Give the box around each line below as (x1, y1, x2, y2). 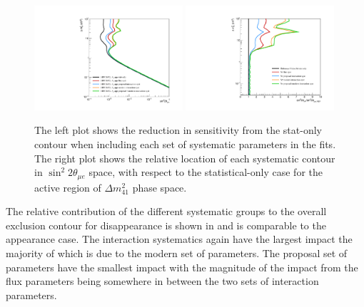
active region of (34, 179, 101, 194)
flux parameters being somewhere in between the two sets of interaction (6, 274, 319, 288)
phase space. (132, 179, 187, 194)
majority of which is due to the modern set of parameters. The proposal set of (6, 246, 348, 261)
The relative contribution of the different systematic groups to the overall (6, 204, 327, 219)
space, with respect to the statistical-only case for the (89, 165, 323, 179)
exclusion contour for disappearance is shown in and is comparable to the (6, 217, 326, 232)
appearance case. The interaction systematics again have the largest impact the (6, 231, 353, 246)
